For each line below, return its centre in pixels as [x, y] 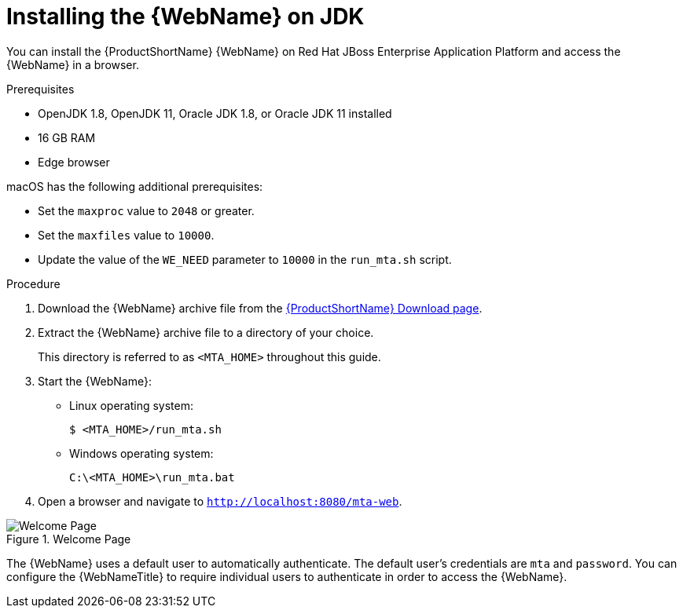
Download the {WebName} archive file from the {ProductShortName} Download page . [260, 308]
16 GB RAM [67, 137]
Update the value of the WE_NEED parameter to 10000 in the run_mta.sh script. [245, 259]
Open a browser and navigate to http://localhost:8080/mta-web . [220, 501]
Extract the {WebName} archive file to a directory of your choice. [206, 332]
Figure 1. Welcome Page [69, 539]
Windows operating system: [141, 453]
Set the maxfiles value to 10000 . [126, 235]
